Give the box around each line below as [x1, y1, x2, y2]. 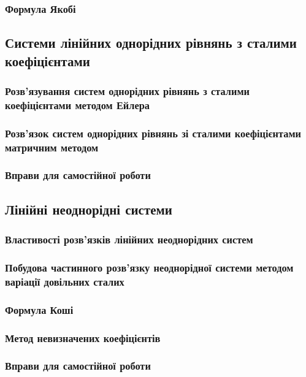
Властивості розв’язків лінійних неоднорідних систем [5, 232, 253, 247]
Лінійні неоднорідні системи [5, 199, 172, 218]
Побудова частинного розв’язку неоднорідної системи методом [5, 259, 294, 275]
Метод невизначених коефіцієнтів [5, 330, 161, 345]
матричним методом [5, 139, 99, 154]
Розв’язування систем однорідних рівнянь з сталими [5, 83, 250, 98]
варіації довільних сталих [5, 273, 124, 289]
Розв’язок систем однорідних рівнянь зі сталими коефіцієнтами [5, 125, 301, 140]
